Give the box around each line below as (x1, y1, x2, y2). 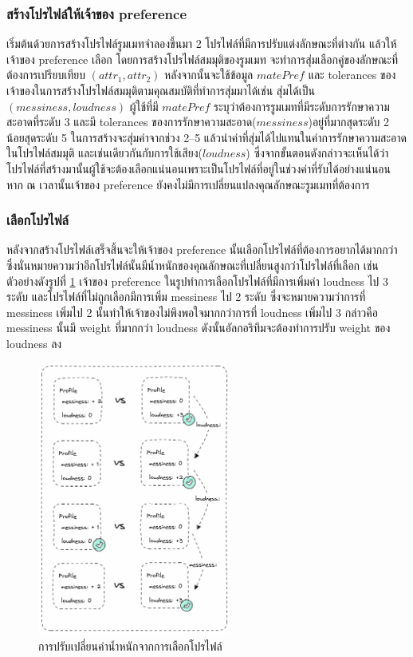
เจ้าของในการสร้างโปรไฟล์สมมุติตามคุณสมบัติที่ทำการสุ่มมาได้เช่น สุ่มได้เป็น (6, 82, 315, 98)
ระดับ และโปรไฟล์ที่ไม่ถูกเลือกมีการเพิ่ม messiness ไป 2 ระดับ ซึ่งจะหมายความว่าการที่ (6, 288, 366, 305)
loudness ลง (6, 334, 62, 351)
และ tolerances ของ (308, 66, 396, 83)
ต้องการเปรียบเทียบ (6, 66, 85, 83)
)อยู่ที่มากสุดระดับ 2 (308, 113, 389, 130)
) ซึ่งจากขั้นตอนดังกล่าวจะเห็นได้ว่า (246, 144, 389, 161)
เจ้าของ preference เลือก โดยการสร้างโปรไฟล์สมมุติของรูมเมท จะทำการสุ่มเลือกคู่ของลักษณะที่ (6, 50, 398, 67)
